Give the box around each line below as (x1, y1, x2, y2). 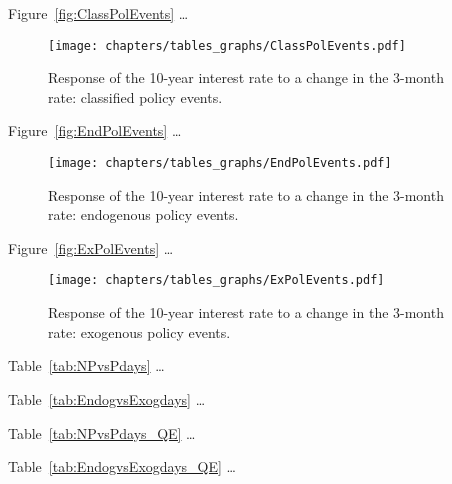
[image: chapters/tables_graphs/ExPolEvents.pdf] (48, 273, 385, 288)
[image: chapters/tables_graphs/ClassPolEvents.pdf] (48, 38, 406, 53)
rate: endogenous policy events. (48, 204, 239, 225)
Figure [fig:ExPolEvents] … (8, 237, 174, 258)
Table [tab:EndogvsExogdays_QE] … (8, 456, 236, 477)
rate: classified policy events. (48, 86, 223, 107)
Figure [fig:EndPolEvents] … (8, 120, 182, 141)
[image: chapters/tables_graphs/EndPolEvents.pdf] (48, 156, 392, 171)
